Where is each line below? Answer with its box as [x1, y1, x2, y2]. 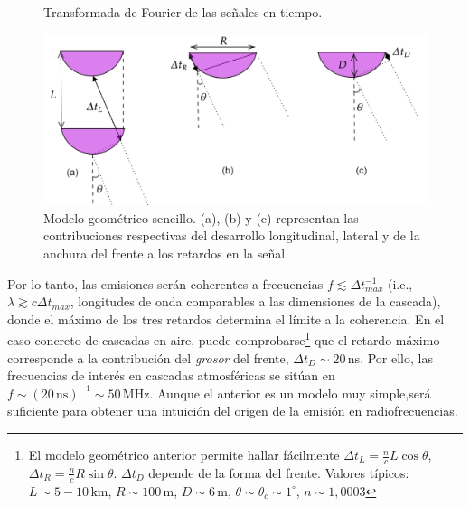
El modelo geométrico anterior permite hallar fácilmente [28, 445, 340, 464]
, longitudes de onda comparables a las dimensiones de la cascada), [70, 292, 441, 311]
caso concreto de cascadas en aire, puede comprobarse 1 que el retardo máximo [7, 328, 440, 350]
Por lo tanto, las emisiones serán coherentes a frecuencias [7, 274, 324, 293]
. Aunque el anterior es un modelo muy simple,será [149, 383, 431, 402]
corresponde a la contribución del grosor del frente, [7, 348, 289, 367]
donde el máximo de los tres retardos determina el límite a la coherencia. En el [7, 309, 445, 328]
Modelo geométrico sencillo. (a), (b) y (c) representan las [43, 208, 359, 227]
